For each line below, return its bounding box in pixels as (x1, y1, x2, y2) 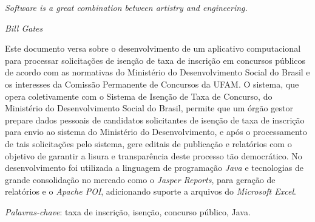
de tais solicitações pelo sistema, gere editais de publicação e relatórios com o (5, 137, 292, 150)
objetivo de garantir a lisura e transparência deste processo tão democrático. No (5, 149, 302, 162)
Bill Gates (5, 21, 43, 34)
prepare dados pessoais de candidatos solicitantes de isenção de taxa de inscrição (5, 113, 305, 126)
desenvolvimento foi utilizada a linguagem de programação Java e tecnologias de (5, 161, 303, 174)
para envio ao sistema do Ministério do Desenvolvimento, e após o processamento (5, 125, 307, 138)
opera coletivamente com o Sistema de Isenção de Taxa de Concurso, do (5, 89, 273, 102)
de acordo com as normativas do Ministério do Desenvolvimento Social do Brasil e (5, 66, 310, 78)
